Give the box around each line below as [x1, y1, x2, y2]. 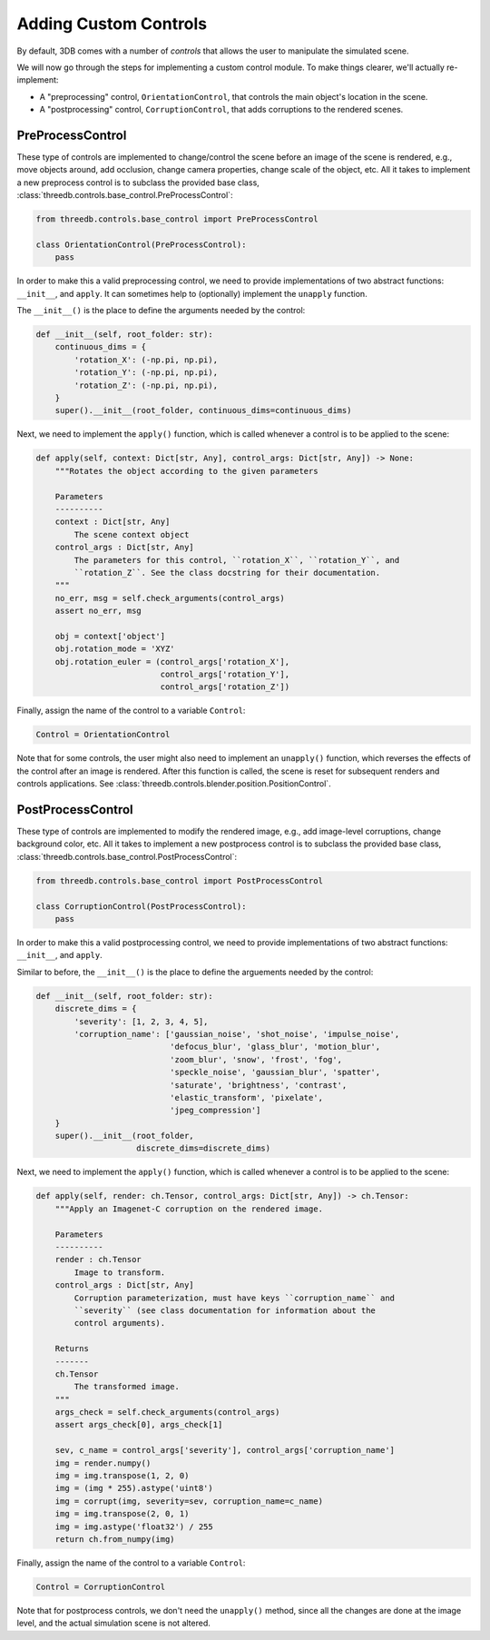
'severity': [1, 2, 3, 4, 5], [73, 1016, 209, 1026]
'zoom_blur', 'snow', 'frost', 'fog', [169, 1054, 343, 1064]
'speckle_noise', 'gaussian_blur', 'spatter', [169, 1067, 381, 1078]
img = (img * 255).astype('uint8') [54, 1483, 213, 1494]
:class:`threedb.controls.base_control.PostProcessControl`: [16, 851, 238, 862]
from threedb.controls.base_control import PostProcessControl [35, 875, 324, 885]
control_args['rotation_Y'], [160, 669, 290, 680]
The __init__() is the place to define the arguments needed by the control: [16, 305, 306, 316]
